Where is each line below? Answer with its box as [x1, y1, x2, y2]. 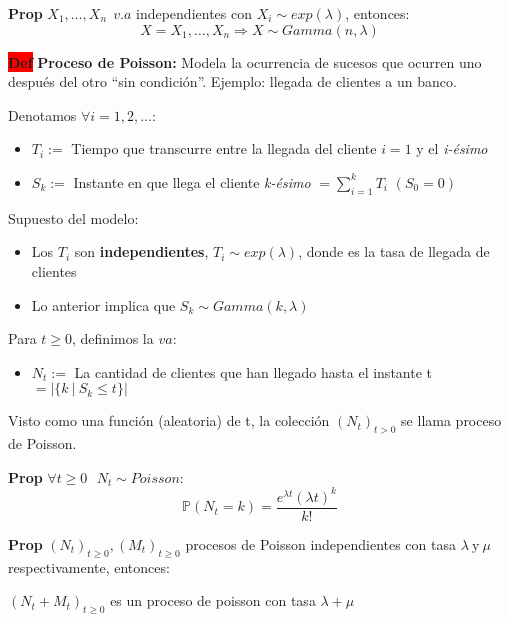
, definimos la [72, 328, 154, 349]
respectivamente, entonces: [8, 556, 170, 577]
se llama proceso [401, 410, 502, 431]
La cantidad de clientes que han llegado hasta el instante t [74, 361, 432, 382]
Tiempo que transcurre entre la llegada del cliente [71, 138, 377, 159]
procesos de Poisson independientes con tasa [185, 533, 456, 554]
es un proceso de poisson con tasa [110, 590, 316, 611]
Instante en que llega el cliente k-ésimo [73, 171, 311, 192]
